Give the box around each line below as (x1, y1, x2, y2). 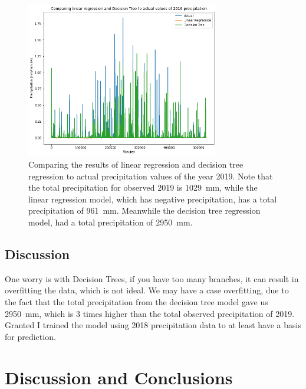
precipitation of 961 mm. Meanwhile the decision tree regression (28, 204, 261, 217)
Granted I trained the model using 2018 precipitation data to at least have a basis (5, 319, 301, 331)
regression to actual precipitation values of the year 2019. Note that (28, 169, 273, 182)
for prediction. (5, 330, 56, 342)
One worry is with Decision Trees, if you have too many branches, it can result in (5, 272, 299, 285)
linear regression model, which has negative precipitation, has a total (28, 192, 277, 205)
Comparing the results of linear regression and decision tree (28, 158, 244, 171)
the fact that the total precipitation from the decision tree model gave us (5, 296, 268, 308)
